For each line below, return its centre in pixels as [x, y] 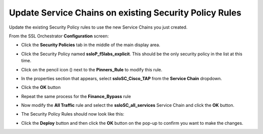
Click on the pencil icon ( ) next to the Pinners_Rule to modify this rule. [92, 69]
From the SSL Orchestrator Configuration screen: [59, 36]
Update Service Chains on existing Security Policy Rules [125, 13]
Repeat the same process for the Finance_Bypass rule [76, 96]
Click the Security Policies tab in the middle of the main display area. [91, 45]
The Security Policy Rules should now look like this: [73, 114]
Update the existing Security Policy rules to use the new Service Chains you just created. [98, 27]
